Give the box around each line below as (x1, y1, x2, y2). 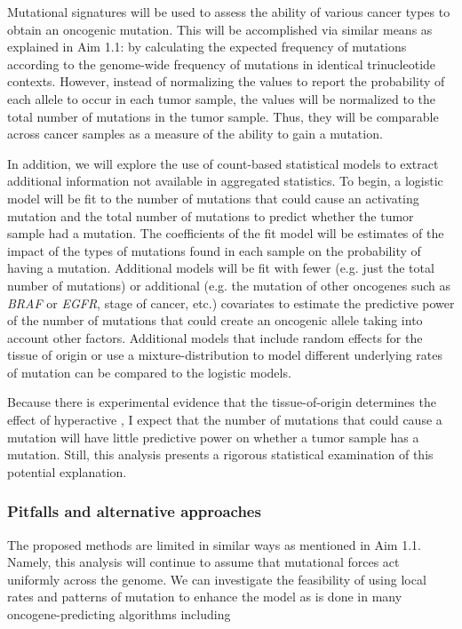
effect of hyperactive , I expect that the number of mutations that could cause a (7, 410, 442, 429)
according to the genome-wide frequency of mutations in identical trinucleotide (7, 54, 436, 73)
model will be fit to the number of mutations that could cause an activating (7, 188, 419, 207)
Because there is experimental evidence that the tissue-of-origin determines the (7, 393, 436, 411)
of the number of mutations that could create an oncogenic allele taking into (7, 311, 423, 330)
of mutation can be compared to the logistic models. (7, 362, 291, 381)
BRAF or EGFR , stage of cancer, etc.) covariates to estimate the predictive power (7, 293, 455, 312)
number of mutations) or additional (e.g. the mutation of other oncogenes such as (7, 275, 450, 294)
